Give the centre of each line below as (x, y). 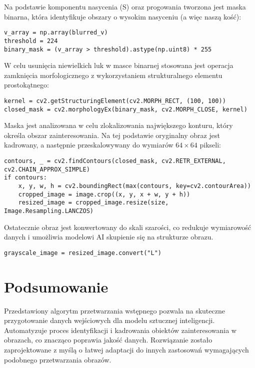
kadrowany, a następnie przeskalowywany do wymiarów (89, 145)
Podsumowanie (56, 286)
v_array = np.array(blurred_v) (56, 33)
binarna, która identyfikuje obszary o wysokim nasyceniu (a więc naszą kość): (123, 16)
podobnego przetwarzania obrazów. (58, 359)
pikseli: (210, 145)
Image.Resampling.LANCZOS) (49, 211)
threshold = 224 (31, 41)
